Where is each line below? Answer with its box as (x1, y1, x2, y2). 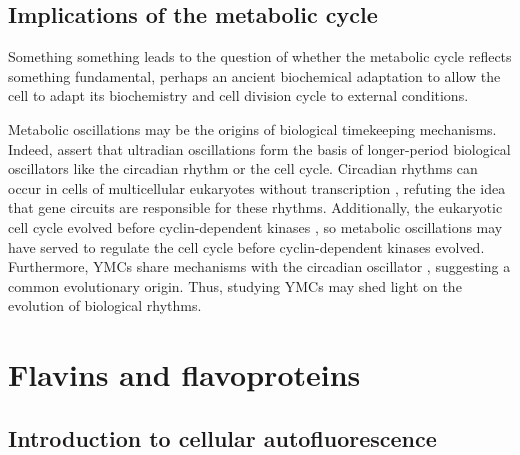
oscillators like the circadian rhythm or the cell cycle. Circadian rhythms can (8, 158, 478, 179)
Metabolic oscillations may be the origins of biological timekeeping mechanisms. (8, 118, 497, 139)
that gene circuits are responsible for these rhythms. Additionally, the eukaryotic (8, 197, 503, 218)
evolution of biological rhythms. (8, 295, 202, 316)
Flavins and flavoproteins (8, 354, 361, 395)
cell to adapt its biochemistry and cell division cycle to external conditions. (8, 85, 469, 106)
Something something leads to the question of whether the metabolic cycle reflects (8, 46, 512, 67)
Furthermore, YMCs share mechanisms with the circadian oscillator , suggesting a (8, 256, 511, 277)
